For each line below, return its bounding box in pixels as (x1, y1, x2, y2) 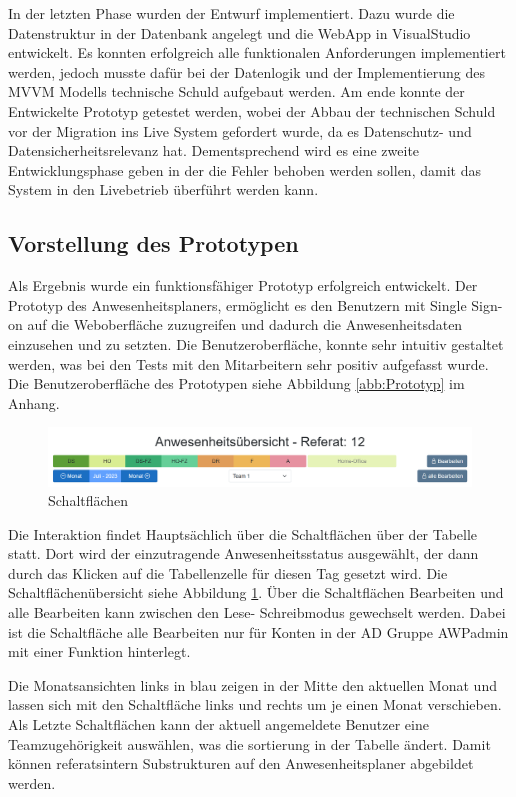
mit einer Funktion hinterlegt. (8, 641, 191, 662)
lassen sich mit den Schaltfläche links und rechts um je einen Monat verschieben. (8, 694, 502, 715)
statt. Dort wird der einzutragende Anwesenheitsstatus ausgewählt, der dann (8, 543, 479, 564)
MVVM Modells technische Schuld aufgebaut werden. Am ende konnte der (8, 81, 465, 102)
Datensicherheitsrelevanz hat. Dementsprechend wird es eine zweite (8, 140, 420, 161)
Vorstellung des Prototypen (8, 228, 299, 259)
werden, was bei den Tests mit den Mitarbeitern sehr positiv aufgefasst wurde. (8, 353, 489, 374)
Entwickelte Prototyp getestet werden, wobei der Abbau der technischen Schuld (8, 100, 496, 121)
